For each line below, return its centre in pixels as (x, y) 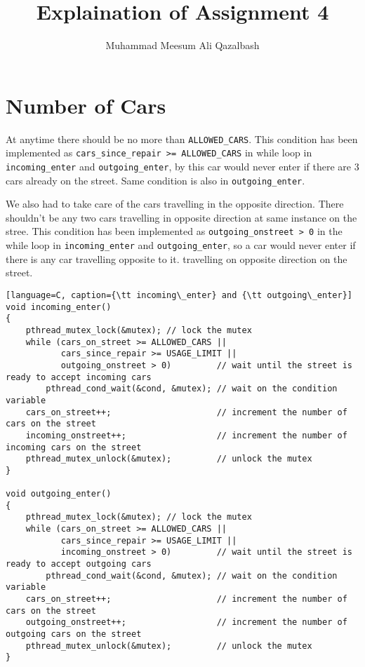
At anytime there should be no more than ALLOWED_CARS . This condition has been (182, 139)
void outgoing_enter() (59, 494)
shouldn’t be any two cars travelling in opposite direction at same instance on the (181, 217)
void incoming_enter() (59, 307)
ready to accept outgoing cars (79, 564)
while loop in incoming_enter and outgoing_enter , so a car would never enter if (181, 245)
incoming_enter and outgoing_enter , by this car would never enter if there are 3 (182, 166)
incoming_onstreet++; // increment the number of (186, 435)
